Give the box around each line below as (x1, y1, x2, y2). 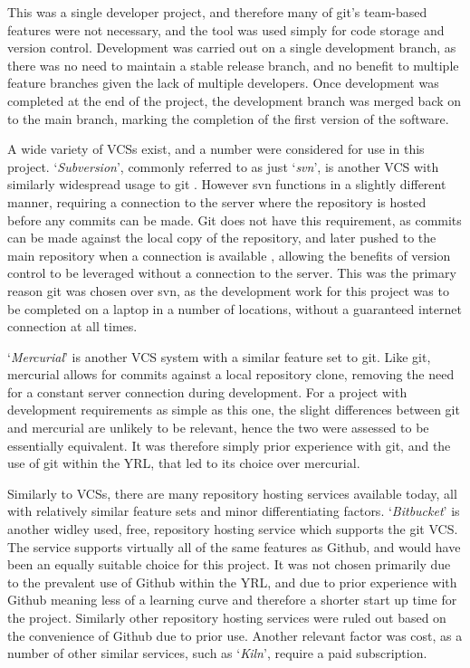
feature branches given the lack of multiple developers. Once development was (7, 73, 439, 92)
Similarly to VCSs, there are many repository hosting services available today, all (7, 483, 457, 502)
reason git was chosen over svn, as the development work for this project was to (7, 281, 449, 300)
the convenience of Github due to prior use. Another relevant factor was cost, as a (7, 625, 463, 644)
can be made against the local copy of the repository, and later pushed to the (7, 228, 436, 247)
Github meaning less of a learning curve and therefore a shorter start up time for (7, 590, 457, 609)
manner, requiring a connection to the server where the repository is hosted (7, 192, 427, 211)
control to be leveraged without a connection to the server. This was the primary (7, 263, 456, 282)
